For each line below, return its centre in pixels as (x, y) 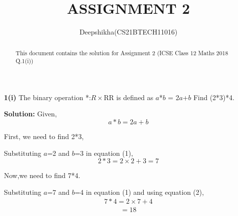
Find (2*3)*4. (214, 97)
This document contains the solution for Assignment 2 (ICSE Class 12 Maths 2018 (122, 53)
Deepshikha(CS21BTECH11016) (128, 32)
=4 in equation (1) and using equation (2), (139, 192)
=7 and (58, 192)
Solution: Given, (31, 114)
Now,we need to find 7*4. (42, 175)
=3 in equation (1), (104, 153)
